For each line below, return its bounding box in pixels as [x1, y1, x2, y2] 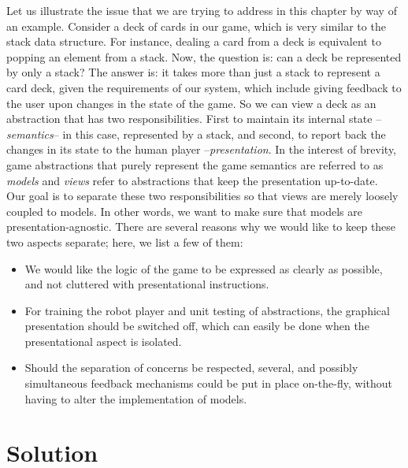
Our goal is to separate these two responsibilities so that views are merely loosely [6, 188, 399, 204]
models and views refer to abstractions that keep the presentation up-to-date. [6, 172, 378, 188]
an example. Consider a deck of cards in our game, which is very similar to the [6, 17, 386, 34]
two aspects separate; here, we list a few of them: [6, 233, 243, 250]
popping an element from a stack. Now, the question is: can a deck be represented [6, 48, 402, 65]
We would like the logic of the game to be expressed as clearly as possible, [24, 260, 383, 277]
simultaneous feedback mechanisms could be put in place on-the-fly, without [24, 375, 392, 392]
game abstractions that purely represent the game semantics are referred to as [6, 156, 384, 173]
